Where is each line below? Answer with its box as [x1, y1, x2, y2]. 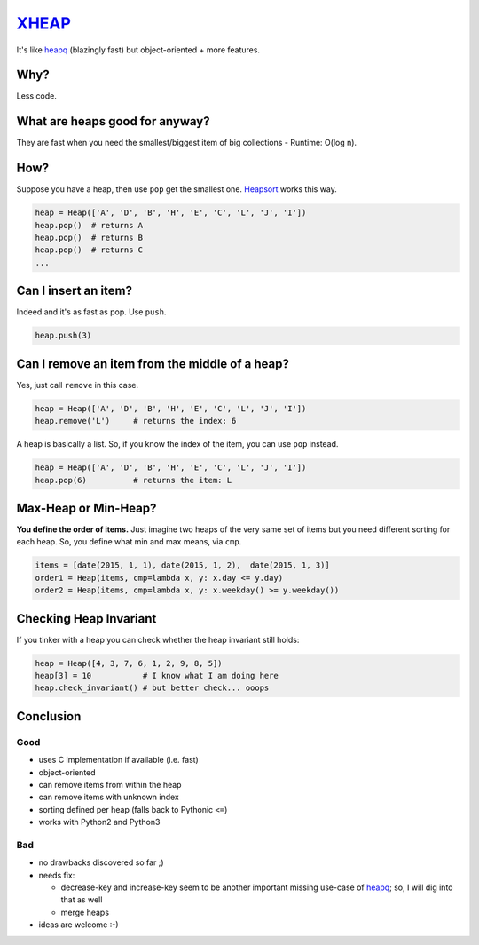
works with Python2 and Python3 [38, 817, 161, 828]
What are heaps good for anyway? [16, 114, 210, 129]
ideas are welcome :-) [38, 919, 119, 930]
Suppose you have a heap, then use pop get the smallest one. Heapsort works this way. [16, 184, 337, 195]
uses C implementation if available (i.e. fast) [38, 755, 199, 766]
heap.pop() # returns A [35, 220, 144, 230]
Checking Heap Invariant [16, 611, 157, 626]
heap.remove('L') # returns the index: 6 [35, 416, 237, 426]
